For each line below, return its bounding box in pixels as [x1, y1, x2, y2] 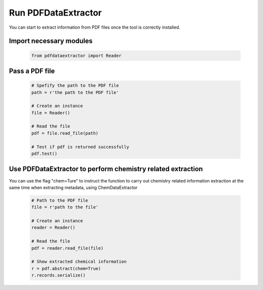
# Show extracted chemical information [31, 259, 127, 265]
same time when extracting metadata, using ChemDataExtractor [9, 184, 138, 190]
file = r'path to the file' [31, 204, 98, 210]
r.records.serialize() [31, 272, 86, 278]
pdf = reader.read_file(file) [31, 245, 104, 251]
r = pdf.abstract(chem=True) [31, 266, 101, 271]
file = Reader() [31, 110, 71, 115]
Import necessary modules [9, 37, 93, 45]
